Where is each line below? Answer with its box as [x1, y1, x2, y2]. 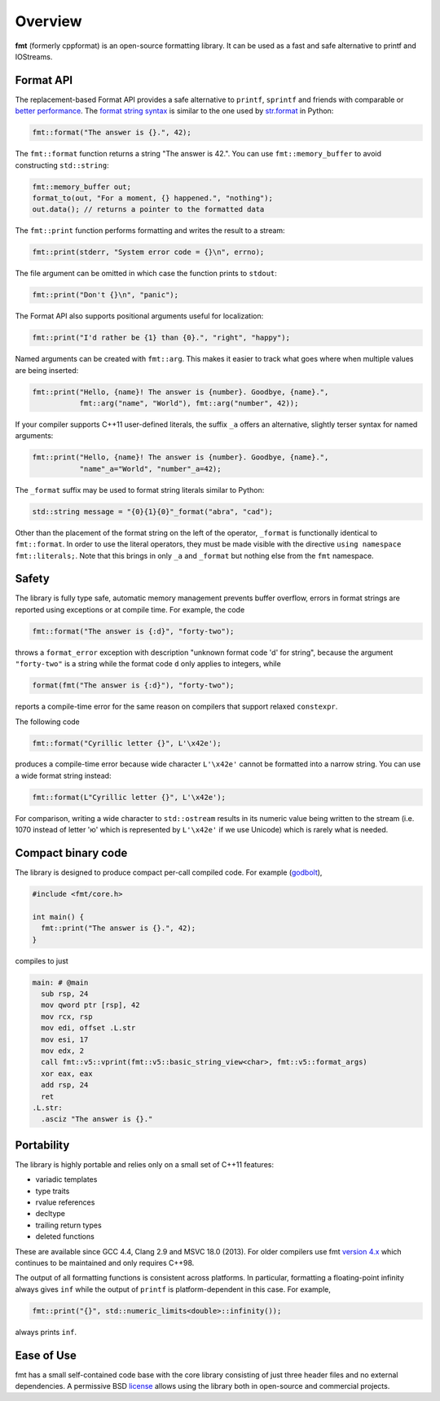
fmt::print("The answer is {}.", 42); [41, 924, 196, 933]
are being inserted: [15, 365, 79, 375]
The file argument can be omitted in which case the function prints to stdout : [15, 269, 277, 279]
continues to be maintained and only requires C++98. [15, 1258, 195, 1267]
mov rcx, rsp [41, 1012, 93, 1021]
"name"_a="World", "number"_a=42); [79, 464, 222, 473]
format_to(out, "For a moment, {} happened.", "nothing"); [32, 193, 273, 203]
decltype [35, 1209, 65, 1219]
